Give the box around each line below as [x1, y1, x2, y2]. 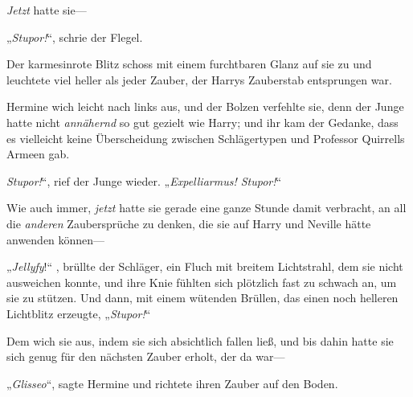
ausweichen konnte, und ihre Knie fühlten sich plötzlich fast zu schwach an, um [6, 273, 397, 290]
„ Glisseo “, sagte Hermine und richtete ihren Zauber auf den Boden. [6, 374, 338, 391]
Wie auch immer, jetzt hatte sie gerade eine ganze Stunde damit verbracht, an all [6, 199, 407, 216]
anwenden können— [6, 231, 105, 248]
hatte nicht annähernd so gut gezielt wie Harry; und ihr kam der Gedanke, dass [6, 113, 399, 130]
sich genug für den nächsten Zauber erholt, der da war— [6, 348, 285, 365]
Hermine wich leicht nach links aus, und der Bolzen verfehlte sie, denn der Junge [6, 98, 404, 115]
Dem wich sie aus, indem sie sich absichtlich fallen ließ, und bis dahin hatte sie [6, 332, 394, 349]
